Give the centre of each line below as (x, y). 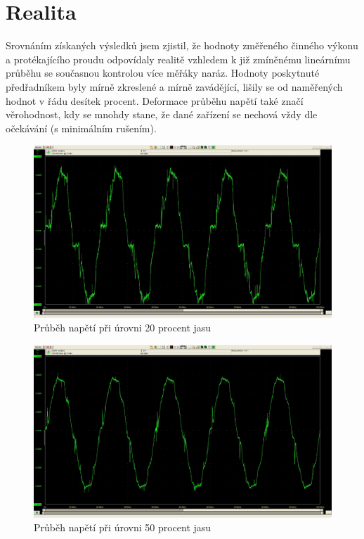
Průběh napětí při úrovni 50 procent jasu (123, 527)
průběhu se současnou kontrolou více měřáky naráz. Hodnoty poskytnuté (163, 73)
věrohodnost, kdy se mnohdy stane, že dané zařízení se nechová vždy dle (162, 114)
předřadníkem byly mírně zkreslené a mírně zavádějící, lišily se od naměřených (174, 86)
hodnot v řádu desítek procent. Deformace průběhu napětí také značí (155, 100)
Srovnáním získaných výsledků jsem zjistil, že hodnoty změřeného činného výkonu (182, 45)
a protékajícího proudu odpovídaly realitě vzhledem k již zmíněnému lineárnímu (178, 59)
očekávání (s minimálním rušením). (81, 128)
